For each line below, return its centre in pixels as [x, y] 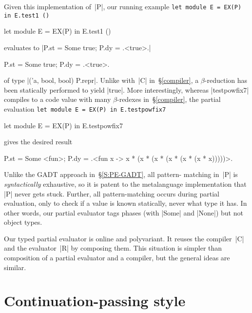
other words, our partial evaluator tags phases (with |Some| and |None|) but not [124, 212]
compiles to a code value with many [58, 99]
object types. [23, 222]
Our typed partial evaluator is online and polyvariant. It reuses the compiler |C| [124, 238]
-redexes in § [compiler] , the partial [169, 99]
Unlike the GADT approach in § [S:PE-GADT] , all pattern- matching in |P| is [121, 174]
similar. [15, 267]
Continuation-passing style [95, 301]
